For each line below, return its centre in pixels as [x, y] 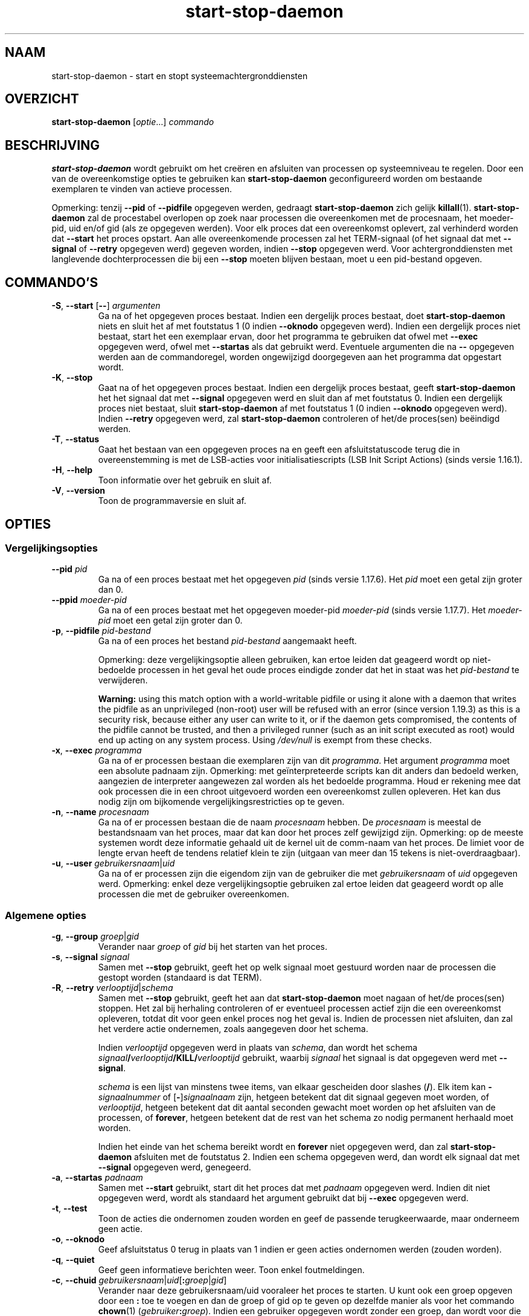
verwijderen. [123, 680]
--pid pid [69, 569]
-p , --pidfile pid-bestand [101, 631]
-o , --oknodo [78, 1239]
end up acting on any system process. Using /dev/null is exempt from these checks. [265, 740]
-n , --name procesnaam [100, 812]
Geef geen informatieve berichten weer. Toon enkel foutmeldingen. [231, 1270]
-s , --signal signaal [91, 957]
